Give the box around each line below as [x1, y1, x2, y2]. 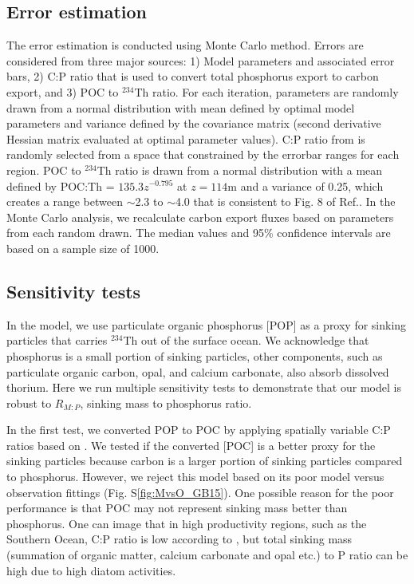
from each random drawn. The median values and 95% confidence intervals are [6, 224, 391, 241]
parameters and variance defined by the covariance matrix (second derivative [6, 115, 381, 132]
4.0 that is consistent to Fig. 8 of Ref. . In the [175, 193, 396, 210]
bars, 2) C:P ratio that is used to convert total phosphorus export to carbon [6, 68, 379, 85]
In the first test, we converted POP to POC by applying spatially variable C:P [6, 421, 391, 438]
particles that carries [6, 332, 108, 349]
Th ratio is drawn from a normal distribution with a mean [97, 161, 383, 178]
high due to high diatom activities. [6, 562, 176, 578]
